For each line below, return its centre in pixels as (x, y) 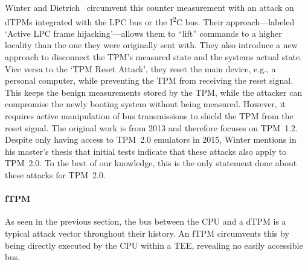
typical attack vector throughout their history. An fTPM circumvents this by (147, 233)
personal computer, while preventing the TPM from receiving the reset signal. (149, 80)
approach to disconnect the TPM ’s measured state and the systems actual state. (154, 57)
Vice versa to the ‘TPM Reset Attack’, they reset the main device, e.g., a (140, 68)
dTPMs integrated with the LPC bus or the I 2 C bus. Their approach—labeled (150, 20)
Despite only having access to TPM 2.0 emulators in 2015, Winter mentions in (151, 139)
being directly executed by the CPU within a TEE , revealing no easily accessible (154, 245)
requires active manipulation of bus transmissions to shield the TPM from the (149, 116)
